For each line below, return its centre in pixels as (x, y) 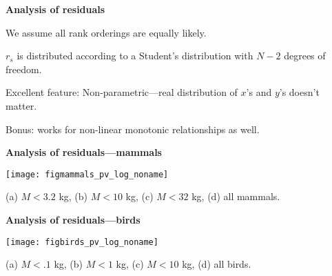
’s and (259, 92)
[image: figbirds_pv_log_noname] (82, 242)
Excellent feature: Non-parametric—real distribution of (122, 92)
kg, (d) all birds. (217, 264)
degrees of (305, 56)
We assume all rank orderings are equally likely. (106, 32)
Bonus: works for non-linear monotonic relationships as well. (133, 129)
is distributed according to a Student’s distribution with (135, 56)
